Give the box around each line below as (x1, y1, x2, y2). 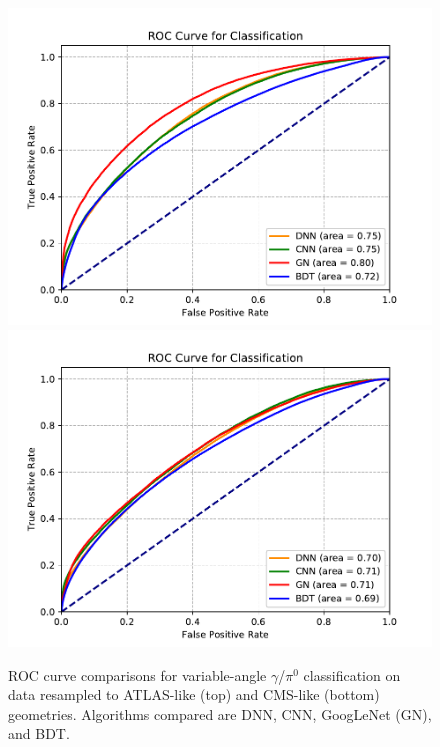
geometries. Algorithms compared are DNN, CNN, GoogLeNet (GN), (8, 703, 432, 724)
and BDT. (8, 723, 70, 744)
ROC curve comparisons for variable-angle (8, 664, 267, 685)
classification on (303, 664, 401, 685)
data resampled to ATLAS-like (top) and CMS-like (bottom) (8, 684, 380, 705)
